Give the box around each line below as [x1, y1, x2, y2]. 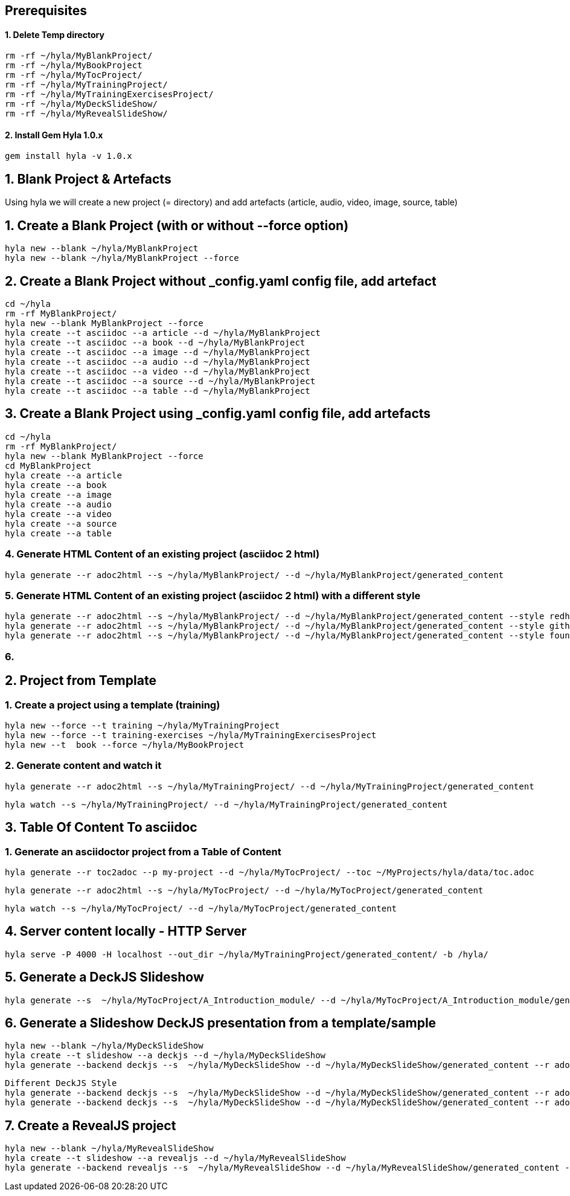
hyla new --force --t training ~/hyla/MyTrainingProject [5, 720, 280, 730]
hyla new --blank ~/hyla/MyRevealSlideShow [5, 1143, 214, 1154]
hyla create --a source [5, 518, 117, 529]
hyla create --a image [5, 489, 112, 500]
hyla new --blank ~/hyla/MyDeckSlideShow [5, 1041, 203, 1051]
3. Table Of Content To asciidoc [5, 820, 197, 835]
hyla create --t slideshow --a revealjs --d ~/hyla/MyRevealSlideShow [5, 1153, 346, 1163]
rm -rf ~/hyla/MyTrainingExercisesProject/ [5, 89, 214, 100]
